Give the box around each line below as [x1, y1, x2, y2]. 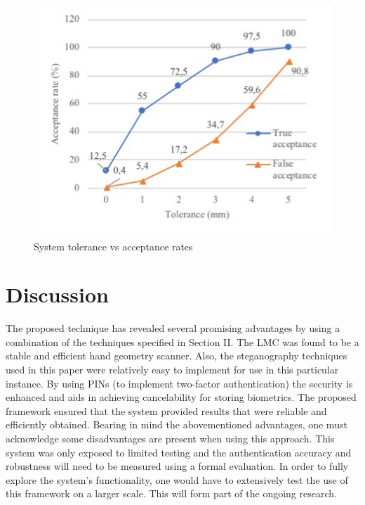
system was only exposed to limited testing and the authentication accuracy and [6, 445, 352, 459]
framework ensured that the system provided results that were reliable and [6, 403, 327, 418]
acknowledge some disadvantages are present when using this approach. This [6, 430, 335, 445]
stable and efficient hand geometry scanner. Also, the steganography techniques [6, 348, 347, 363]
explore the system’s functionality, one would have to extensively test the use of [6, 472, 348, 487]
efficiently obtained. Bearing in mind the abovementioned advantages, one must [6, 417, 347, 432]
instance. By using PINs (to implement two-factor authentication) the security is [6, 376, 353, 390]
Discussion [6, 280, 109, 309]
